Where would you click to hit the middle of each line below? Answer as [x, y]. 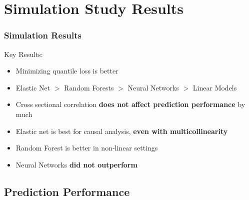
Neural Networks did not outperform [76, 164]
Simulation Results [43, 35]
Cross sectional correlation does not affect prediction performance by [130, 104]
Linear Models [215, 87]
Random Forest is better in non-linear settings [87, 148]
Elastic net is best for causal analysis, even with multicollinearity [122, 131]
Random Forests [89, 87]
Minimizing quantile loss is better [67, 71]
